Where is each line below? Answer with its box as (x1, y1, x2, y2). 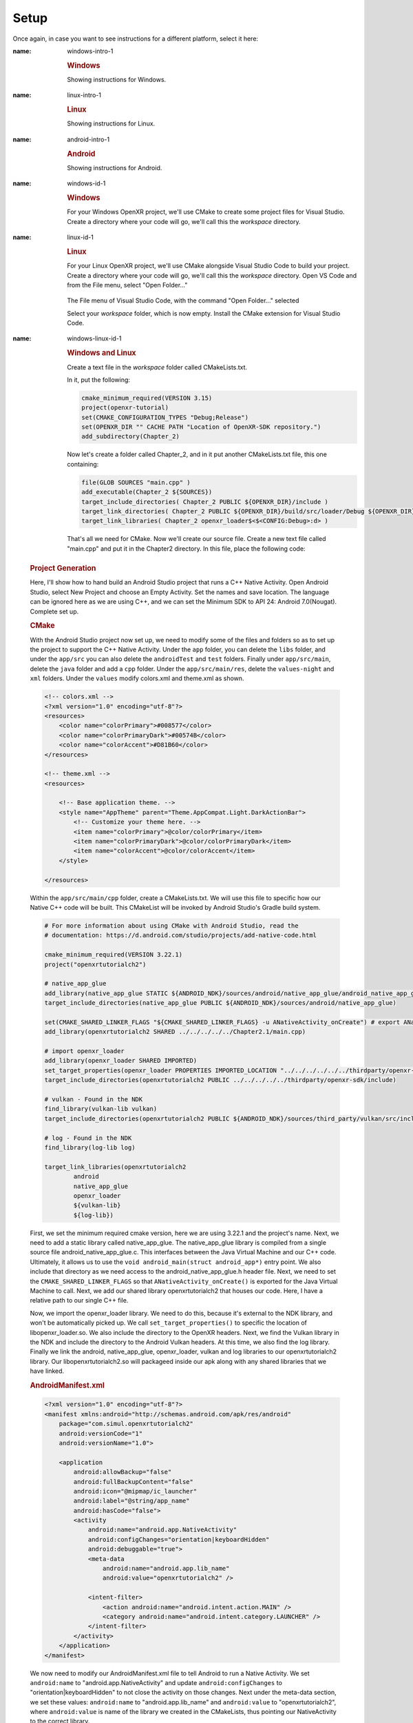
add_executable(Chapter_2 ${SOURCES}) (81, 488, 213, 496)
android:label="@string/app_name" (73, 1497, 190, 1505)
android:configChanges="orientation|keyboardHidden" (87, 1536, 270, 1543)
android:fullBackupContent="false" (73, 1478, 194, 1485)
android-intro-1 (67, 135, 110, 143)
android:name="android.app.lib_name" (102, 1564, 230, 1573)
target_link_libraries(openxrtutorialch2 (44, 1163, 187, 1171)
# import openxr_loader (44, 1048, 125, 1055)
